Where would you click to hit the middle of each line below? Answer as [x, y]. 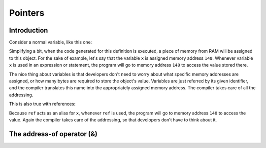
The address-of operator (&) [53, 134]
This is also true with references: [42, 104]
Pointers [27, 13]
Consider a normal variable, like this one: [50, 42]
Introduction [29, 30]
